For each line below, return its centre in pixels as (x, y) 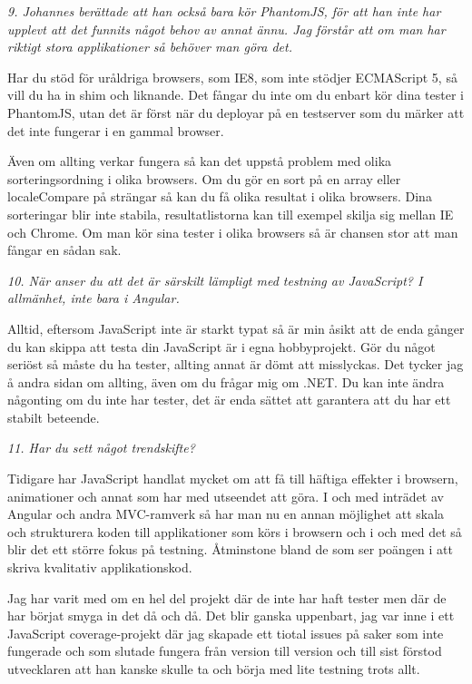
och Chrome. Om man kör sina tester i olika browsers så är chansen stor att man (233, 232)
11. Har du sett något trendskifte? (101, 448)
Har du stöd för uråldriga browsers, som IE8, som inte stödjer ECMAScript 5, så (232, 77)
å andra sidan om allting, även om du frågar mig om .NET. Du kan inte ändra (226, 381)
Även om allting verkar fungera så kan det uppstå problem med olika (200, 161)
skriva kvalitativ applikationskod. (100, 567)
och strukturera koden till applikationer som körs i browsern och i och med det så (235, 531)
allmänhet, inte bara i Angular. (93, 298)
